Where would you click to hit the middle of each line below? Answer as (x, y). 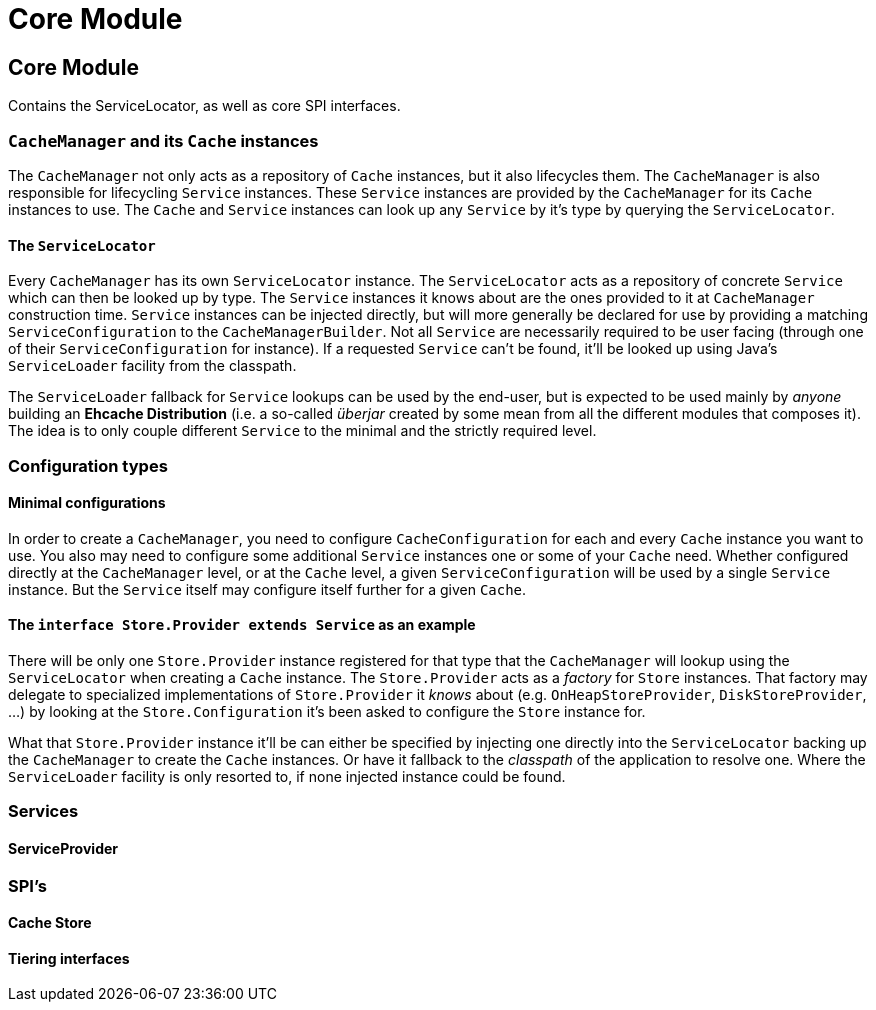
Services (43, 811)
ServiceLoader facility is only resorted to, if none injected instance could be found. (287, 776)
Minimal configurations (87, 503)
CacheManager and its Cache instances (163, 140)
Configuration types (88, 465)
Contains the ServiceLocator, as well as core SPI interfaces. (204, 106)
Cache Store (50, 923)
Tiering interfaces (69, 958)
